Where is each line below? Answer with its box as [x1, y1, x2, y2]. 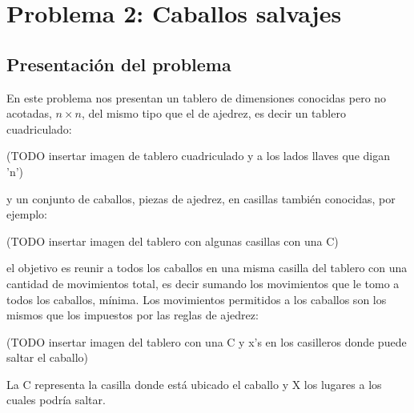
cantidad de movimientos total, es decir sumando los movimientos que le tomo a [6, 275, 400, 291]
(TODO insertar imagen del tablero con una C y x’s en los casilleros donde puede [6, 333, 407, 350]
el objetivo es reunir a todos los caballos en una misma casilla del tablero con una [6, 259, 408, 276]
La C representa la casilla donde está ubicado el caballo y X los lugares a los [6, 375, 382, 392]
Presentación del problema [6, 51, 231, 76]
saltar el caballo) [6, 349, 89, 366]
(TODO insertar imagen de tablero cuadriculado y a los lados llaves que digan [6, 147, 390, 164]
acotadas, [6, 105, 52, 122]
